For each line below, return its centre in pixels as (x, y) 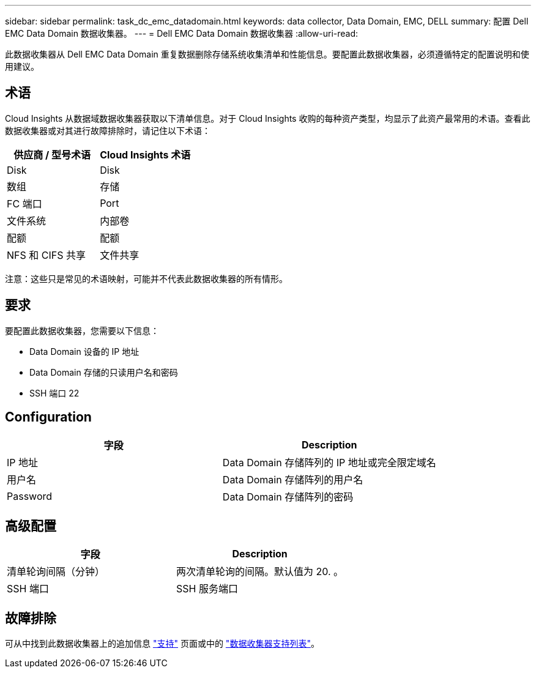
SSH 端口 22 (54, 393)
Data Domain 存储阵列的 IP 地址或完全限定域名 (329, 462)
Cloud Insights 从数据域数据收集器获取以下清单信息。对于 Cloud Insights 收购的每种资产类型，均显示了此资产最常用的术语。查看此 (268, 118)
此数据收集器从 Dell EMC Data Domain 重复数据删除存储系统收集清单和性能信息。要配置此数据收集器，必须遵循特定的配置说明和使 (267, 54)
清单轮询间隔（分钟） (56, 572)
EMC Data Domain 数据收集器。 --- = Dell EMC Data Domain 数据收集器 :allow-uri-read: (182, 33)
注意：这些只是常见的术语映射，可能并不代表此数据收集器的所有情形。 (146, 278)
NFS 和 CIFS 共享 (46, 255)
